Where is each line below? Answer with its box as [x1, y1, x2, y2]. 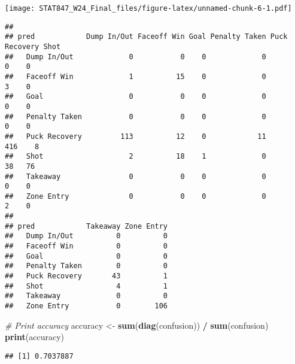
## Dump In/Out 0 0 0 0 [5, 52, 266, 61]
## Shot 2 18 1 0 [5, 152, 266, 161]
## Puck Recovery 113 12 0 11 [5, 132, 266, 141]
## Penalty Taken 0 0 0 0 [5, 112, 266, 121]
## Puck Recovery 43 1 [5, 272, 168, 281]
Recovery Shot [5, 42, 61, 51]
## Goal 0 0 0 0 [5, 92, 266, 101]
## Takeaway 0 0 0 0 [5, 172, 266, 181]
